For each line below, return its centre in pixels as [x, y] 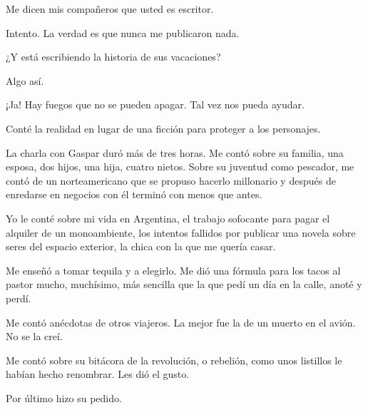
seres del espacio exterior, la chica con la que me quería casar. [141, 246]
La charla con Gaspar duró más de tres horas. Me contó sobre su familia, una [175, 152]
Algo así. [25, 80]
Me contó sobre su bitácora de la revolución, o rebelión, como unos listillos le [174, 360]
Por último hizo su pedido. [64, 398]
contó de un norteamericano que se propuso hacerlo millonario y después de [171, 180]
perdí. [19, 298]
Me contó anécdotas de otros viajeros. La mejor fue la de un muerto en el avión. [181, 322]
